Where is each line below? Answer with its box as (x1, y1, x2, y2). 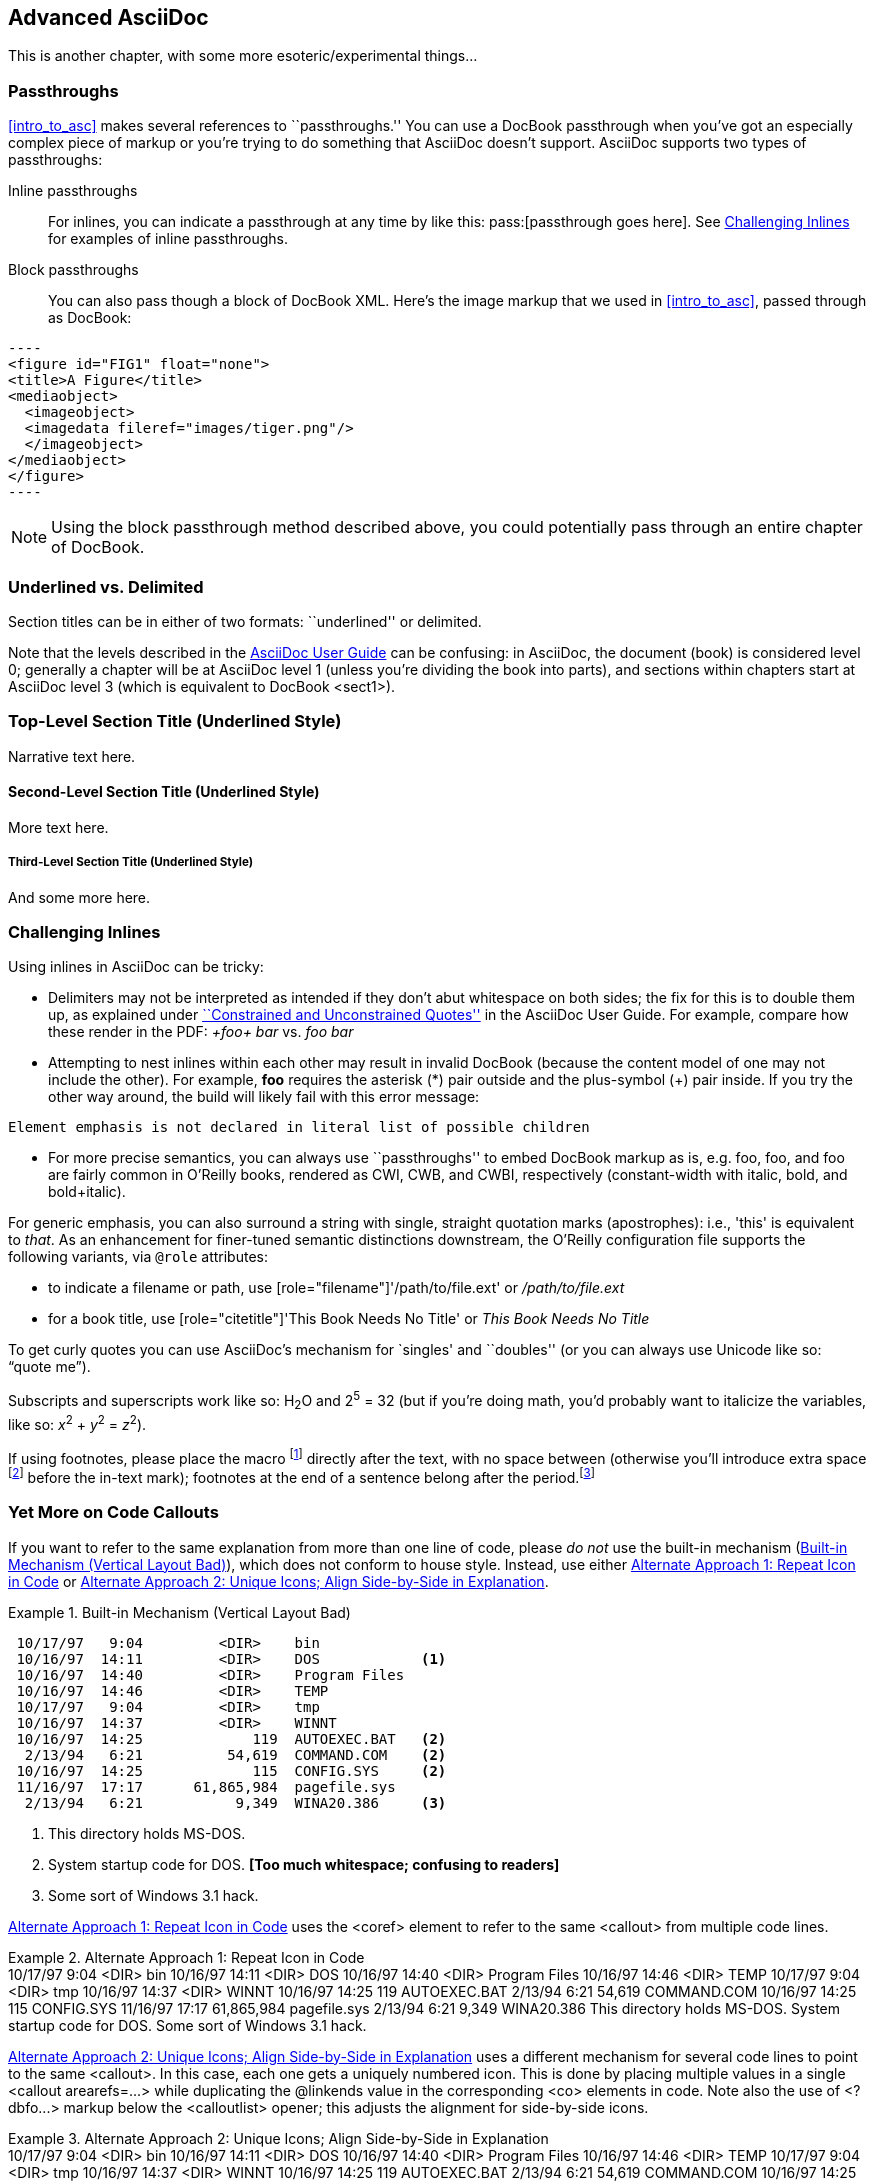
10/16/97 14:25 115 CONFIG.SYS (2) (16, 1762, 447, 1779)
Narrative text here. (8, 747, 136, 765)
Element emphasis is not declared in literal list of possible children (8, 1119, 590, 1136)
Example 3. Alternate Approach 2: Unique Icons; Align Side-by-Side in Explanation (8, 2129, 549, 2147)
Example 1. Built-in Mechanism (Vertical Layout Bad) (8, 1603, 351, 1621)
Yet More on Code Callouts (8, 1502, 219, 1523)
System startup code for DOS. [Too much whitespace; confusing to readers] (48, 1855, 560, 1873)
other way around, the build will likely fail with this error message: (48, 1088, 480, 1106)
